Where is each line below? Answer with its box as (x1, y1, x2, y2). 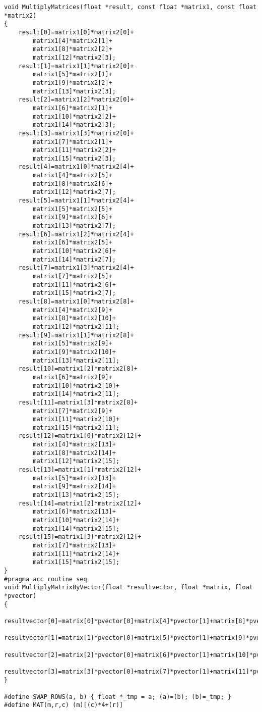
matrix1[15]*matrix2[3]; (33, 155, 116, 162)
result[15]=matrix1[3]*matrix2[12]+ (18, 533, 142, 541)
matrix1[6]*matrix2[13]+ (33, 508, 116, 516)
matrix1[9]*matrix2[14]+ (33, 483, 116, 490)
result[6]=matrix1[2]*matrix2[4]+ (18, 230, 134, 238)
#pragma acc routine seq (4, 575, 87, 583)
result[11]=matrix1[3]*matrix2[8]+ (18, 398, 138, 406)
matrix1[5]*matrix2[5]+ (33, 205, 112, 213)
